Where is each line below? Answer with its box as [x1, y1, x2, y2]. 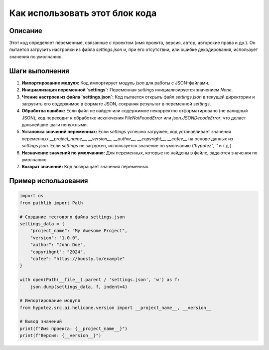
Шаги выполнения [9, 66, 69, 75]
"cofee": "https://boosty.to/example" [30, 256, 125, 262]
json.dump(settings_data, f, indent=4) [30, 284, 128, 290]
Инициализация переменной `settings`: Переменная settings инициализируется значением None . [21, 87, 233, 93]
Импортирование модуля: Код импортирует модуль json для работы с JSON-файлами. [21, 80, 209, 86]
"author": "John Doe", [30, 242, 86, 248]
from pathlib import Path [19, 200, 83, 206]
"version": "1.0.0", [30, 235, 81, 241]
